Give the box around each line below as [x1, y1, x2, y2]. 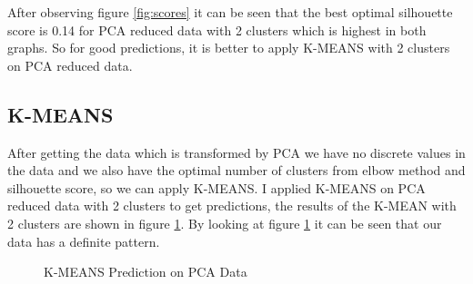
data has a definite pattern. [7, 231, 160, 250]
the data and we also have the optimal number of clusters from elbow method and [7, 161, 466, 180]
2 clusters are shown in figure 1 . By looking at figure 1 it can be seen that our [7, 213, 442, 232]
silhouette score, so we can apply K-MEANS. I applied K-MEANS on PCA [7, 178, 426, 197]
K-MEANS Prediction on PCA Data [44, 262, 247, 281]
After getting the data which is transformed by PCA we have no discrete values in [7, 142, 466, 162]
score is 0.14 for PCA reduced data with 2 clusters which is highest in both [7, 20, 427, 39]
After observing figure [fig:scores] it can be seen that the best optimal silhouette [7, 3, 453, 21]
